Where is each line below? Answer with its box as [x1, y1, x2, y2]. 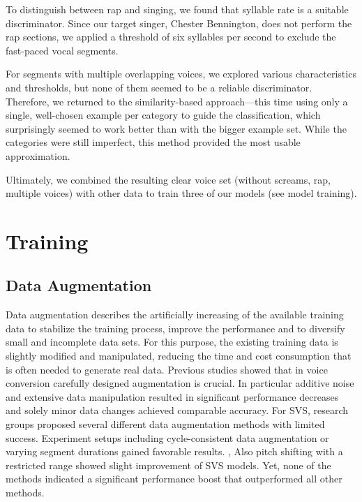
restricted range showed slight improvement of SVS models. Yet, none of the [6, 457, 331, 472]
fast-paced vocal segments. [6, 43, 119, 57]
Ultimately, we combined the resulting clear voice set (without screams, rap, [6, 172, 331, 186]
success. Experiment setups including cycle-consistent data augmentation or [6, 430, 329, 445]
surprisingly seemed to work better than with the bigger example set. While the [6, 121, 347, 135]
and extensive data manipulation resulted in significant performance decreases [6, 389, 339, 404]
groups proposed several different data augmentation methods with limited [6, 417, 325, 431]
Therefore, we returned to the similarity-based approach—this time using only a [6, 94, 348, 108]
